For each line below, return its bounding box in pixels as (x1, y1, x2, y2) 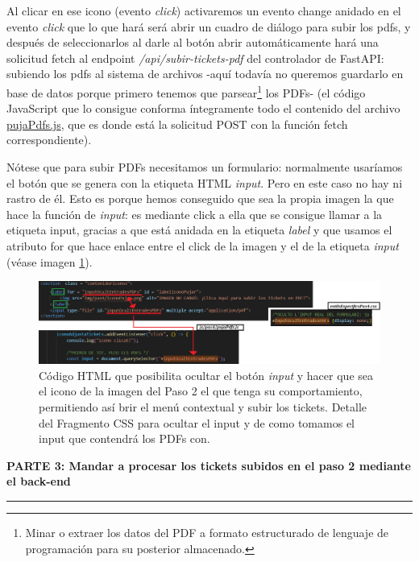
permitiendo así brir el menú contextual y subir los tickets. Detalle (39, 399, 367, 415)
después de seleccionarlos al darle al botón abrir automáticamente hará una (6, 34, 379, 51)
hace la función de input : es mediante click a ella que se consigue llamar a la (6, 205, 383, 222)
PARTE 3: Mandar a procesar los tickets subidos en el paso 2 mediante (6, 457, 411, 473)
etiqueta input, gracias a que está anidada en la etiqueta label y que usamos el (6, 221, 392, 238)
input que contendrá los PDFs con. (39, 430, 210, 447)
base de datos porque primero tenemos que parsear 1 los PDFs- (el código (6, 81, 366, 101)
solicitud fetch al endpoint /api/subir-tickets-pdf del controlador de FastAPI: (6, 49, 384, 66)
